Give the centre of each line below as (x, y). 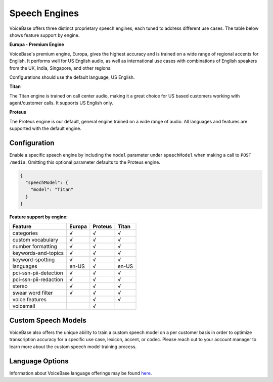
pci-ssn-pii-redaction (38, 279)
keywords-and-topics (38, 253)
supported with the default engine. (45, 128)
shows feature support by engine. (44, 35)
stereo (20, 287)
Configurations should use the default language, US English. (72, 77)
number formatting (35, 247)
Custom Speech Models (48, 320)
